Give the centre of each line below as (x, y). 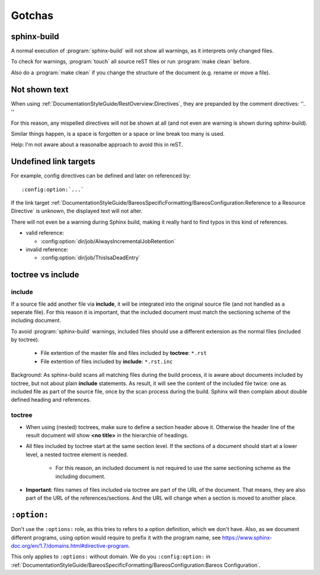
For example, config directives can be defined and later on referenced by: (101, 176)
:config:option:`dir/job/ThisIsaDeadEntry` (90, 258)
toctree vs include (45, 275)
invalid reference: (47, 249)
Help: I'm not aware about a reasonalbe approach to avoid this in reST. (97, 145)
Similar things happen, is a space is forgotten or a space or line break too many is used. (118, 134)
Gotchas (32, 15)
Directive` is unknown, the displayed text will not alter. (77, 211)
